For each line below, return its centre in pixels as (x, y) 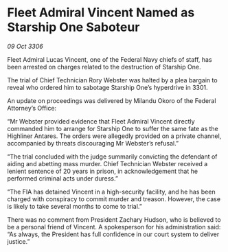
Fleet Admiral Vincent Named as (101, 13)
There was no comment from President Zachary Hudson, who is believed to (114, 219)
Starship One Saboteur (73, 27)
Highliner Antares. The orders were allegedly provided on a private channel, (114, 136)
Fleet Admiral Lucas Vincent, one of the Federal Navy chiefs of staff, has (110, 59)
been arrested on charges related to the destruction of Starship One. (104, 67)
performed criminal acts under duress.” (63, 178)
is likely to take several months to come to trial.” (75, 206)
